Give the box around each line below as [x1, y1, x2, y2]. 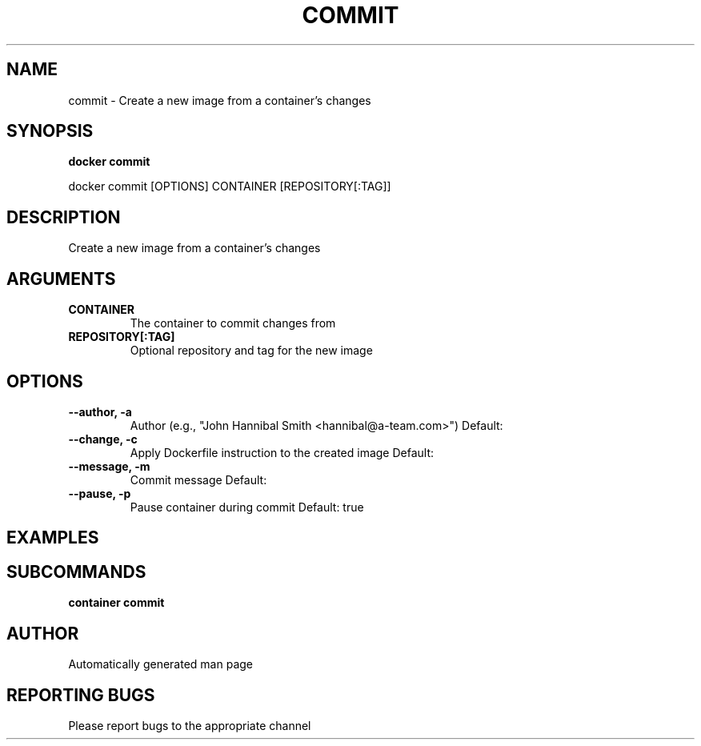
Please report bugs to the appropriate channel [68, 718, 311, 732]
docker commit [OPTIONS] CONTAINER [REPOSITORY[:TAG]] [68, 179, 391, 194]
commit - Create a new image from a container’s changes [68, 93, 371, 107]
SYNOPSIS [6, 121, 94, 142]
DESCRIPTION [6, 207, 121, 227]
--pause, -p [68, 486, 131, 500]
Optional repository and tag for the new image [130, 343, 373, 358]
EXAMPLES [6, 527, 99, 548]
